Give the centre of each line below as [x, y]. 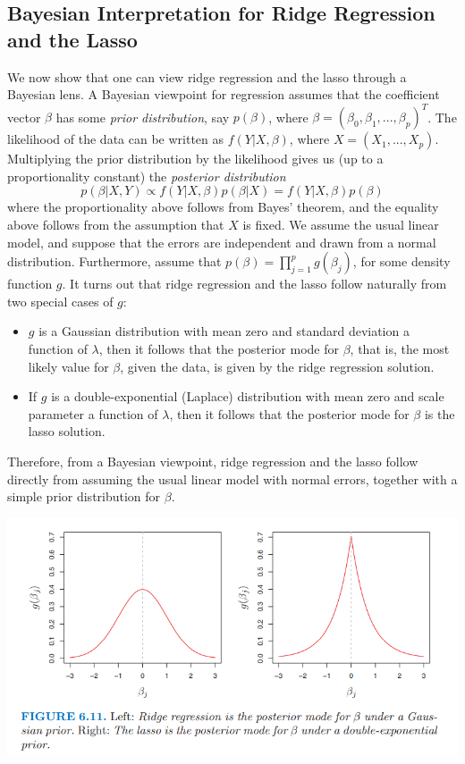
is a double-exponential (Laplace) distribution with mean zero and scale [248, 396]
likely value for [68, 366]
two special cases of [60, 301]
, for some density [402, 261]
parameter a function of [93, 413]
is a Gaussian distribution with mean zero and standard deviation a [224, 331]
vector [24, 117]
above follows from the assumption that [116, 225]
